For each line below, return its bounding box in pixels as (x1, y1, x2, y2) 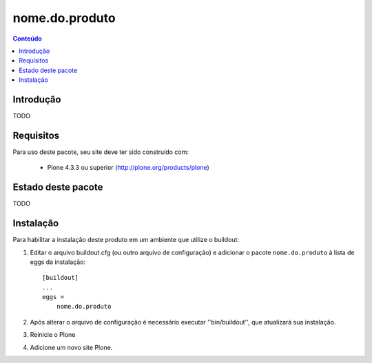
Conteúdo (12, 34, 43, 43)
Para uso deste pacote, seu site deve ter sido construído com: (12, 148, 189, 156)
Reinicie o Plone (30, 331, 76, 339)
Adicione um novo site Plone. (30, 343, 113, 351)
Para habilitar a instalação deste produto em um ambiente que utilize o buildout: (12, 236, 240, 244)
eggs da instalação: (30, 258, 86, 266)
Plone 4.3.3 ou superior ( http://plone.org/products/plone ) (47, 164, 209, 172)
